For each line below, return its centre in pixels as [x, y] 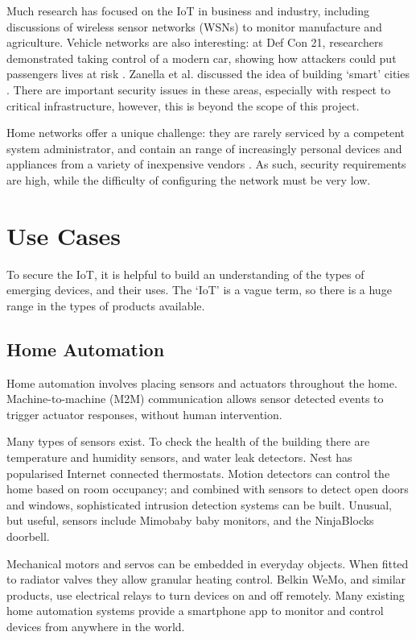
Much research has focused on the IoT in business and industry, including [188, 10]
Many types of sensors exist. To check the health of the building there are [188, 441]
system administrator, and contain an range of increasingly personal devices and [204, 148]
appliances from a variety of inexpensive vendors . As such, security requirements [206, 164]
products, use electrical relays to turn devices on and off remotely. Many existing [206, 594]
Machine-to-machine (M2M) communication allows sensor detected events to [195, 399]
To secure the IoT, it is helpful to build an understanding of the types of [185, 274]
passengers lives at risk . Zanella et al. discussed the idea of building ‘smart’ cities [208, 74]
